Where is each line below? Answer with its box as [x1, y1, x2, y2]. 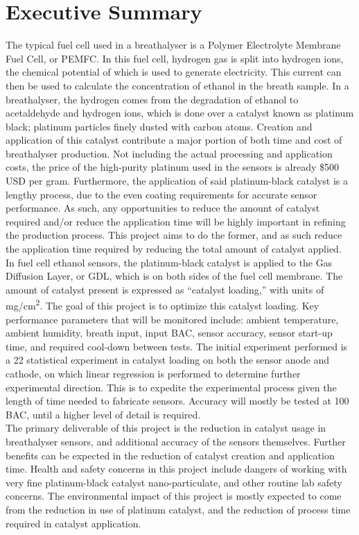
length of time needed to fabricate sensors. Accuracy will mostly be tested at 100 [6, 393, 349, 408]
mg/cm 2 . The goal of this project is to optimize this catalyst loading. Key [6, 296, 319, 313]
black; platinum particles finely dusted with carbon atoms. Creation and [6, 119, 313, 133]
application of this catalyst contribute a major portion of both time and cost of [6, 133, 342, 147]
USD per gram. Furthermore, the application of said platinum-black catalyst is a [6, 173, 348, 188]
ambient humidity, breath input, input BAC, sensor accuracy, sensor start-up [6, 325, 333, 340]
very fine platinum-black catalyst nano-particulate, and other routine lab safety [6, 475, 342, 489]
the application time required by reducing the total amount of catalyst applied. [6, 241, 342, 256]
